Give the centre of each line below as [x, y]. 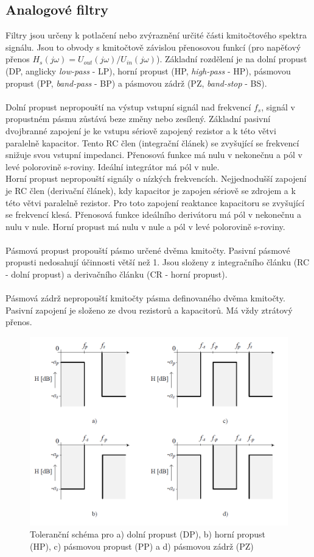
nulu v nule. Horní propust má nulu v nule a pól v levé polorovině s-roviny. [145, 226]
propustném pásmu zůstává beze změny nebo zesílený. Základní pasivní [138, 119]
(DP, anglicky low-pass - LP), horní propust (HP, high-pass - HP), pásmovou [148, 70]
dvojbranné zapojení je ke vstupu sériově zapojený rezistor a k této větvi [141, 130]
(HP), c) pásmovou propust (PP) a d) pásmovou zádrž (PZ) [142, 546]
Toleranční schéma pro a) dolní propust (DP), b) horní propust [148, 534]
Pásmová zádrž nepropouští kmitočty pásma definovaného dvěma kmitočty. [145, 298]
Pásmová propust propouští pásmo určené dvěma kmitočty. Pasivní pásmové [148, 250]
